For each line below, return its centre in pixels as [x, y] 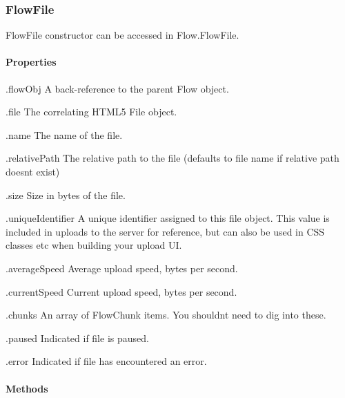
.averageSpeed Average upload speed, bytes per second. [122, 268]
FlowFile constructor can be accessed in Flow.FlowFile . [122, 35]
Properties [31, 62]
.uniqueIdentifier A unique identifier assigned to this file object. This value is [168, 218]
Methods [27, 388]
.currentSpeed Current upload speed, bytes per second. [121, 291]
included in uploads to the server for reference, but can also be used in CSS [165, 231]
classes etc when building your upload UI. [94, 245]
